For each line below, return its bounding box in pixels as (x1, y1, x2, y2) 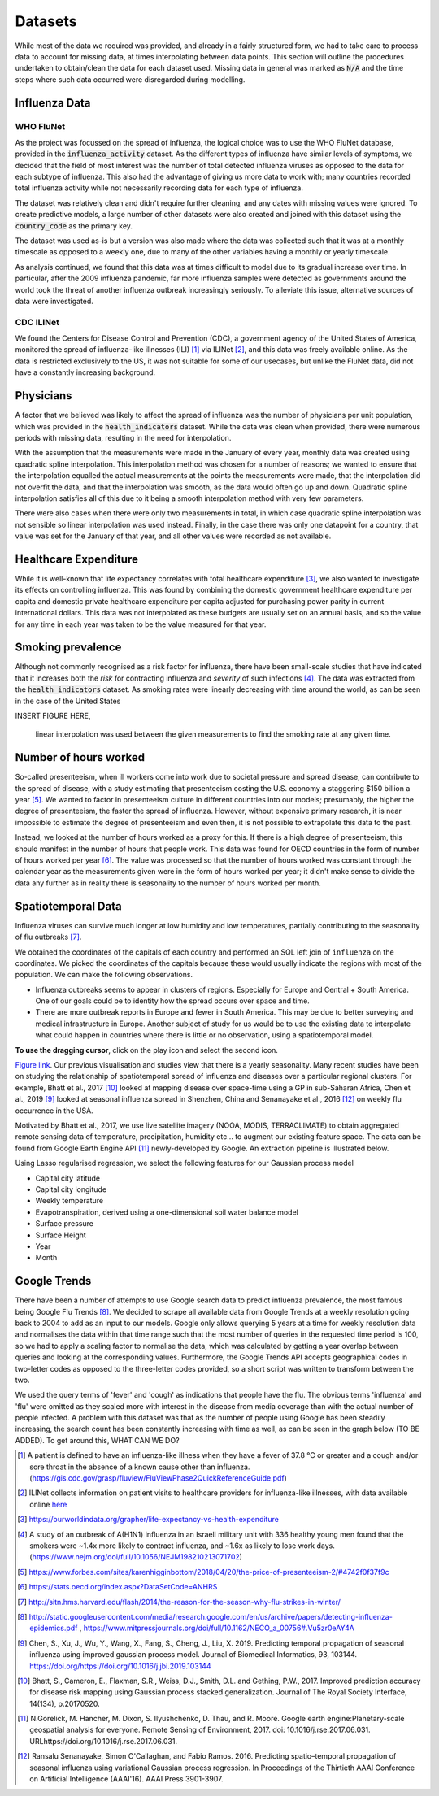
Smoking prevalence (15, 641, 122, 654)
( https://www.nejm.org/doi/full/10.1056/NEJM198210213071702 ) (29, 1552, 243, 1562)
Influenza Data (15, 96, 91, 110)
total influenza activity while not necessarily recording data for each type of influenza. (15, 183, 304, 193)
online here (29, 1499, 67, 1509)
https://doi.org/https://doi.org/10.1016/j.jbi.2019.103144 (29, 1661, 211, 1671)
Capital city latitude (35, 1173, 101, 1183)
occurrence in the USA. (15, 1106, 93, 1115)
